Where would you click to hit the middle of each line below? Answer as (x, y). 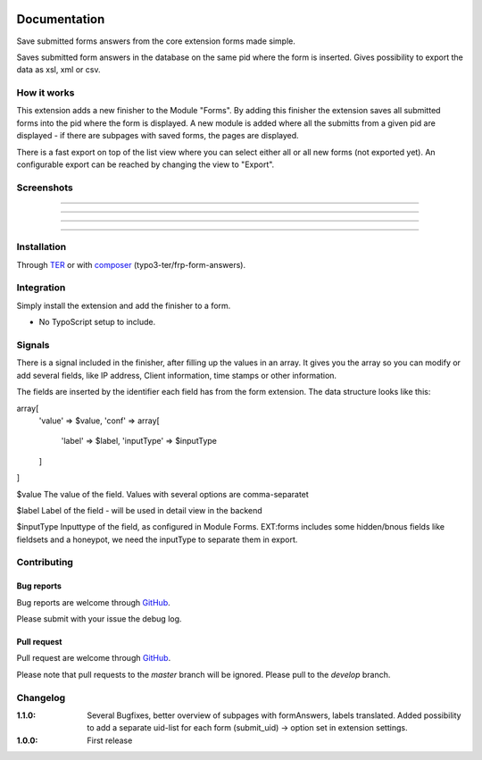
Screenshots (45, 188)
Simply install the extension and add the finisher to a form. (124, 305)
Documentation (61, 19)
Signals (33, 345)
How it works (46, 93)
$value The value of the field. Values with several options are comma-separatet (163, 494)
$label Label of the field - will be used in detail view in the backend (139, 510)
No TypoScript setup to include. (97, 322)
